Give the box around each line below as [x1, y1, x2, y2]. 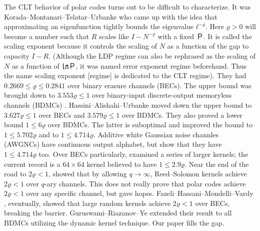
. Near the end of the [184, 158, 249, 169]
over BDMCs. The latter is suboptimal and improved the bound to [47, 119, 253, 130]
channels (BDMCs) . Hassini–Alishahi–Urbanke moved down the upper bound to [4, 99, 252, 110]
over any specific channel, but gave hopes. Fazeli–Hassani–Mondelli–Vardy [26, 188, 253, 198]
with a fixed [157, 31, 194, 41]
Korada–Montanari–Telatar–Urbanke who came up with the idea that [4, 11, 217, 22]
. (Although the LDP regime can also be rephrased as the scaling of [48, 50, 256, 61]
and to [38, 129, 59, 139]
